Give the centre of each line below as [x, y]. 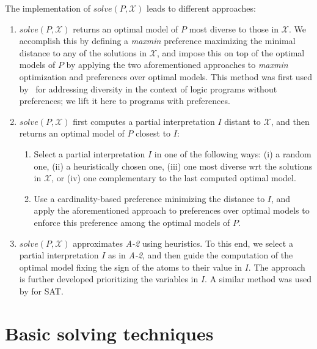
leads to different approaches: [201, 8]
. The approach [277, 267]
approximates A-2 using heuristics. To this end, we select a [183, 243]
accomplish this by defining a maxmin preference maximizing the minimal [157, 41]
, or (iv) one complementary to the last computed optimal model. [174, 178]
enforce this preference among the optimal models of [132, 222]
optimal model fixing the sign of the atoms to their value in [130, 267]
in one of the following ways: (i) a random [233, 153]
